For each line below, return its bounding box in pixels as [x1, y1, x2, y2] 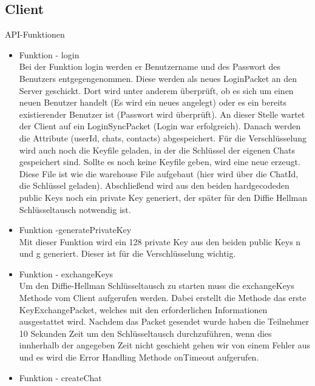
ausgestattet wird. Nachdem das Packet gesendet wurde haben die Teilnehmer [19, 315, 310, 328]
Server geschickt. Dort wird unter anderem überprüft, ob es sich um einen [19, 84, 294, 96]
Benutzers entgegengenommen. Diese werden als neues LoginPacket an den [19, 72, 297, 84]
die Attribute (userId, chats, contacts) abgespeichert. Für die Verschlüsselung [19, 131, 307, 144]
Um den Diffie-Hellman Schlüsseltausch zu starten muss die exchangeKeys [19, 279, 294, 292]
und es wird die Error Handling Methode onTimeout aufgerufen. [19, 351, 259, 364]
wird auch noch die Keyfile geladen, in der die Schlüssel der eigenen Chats [19, 143, 295, 156]
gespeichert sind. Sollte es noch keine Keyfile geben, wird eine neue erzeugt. [19, 155, 300, 168]
